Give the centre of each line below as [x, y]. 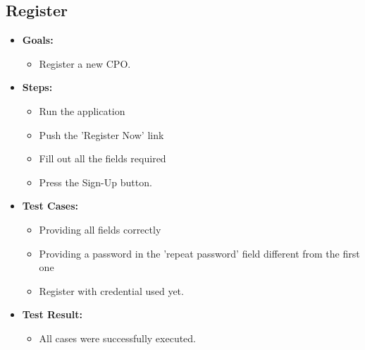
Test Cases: [50, 206]
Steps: [37, 87]
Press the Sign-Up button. [95, 182]
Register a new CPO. [85, 63]
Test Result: [52, 314]
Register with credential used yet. [111, 290]
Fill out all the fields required [103, 158]
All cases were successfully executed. [118, 338]
